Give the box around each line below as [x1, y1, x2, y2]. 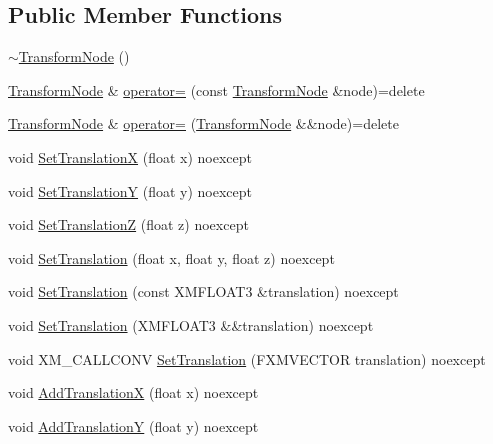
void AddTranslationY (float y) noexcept [8, 415, 259, 436]
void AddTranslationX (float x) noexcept [8, 382, 259, 403]
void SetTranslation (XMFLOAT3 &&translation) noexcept [8, 314, 374, 335]
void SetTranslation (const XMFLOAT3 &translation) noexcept [8, 281, 399, 302]
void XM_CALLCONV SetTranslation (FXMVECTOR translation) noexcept [8, 348, 486, 369]
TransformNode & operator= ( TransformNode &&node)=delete [8, 113, 399, 134]
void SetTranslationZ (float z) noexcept [8, 214, 249, 235]
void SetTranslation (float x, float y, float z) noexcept [8, 247, 335, 268]
